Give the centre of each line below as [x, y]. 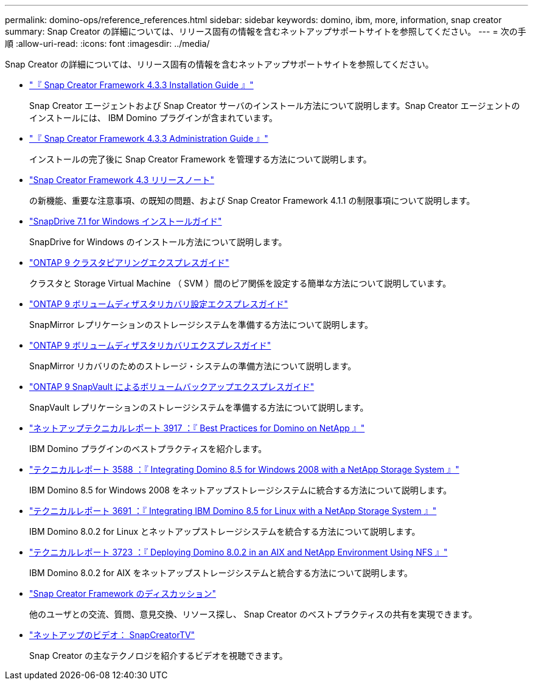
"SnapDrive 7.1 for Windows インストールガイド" [126, 221]
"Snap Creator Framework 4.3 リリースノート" [122, 180]
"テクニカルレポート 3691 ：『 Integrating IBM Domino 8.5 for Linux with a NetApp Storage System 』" [233, 511]
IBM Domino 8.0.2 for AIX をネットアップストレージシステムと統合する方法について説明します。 [221, 573]
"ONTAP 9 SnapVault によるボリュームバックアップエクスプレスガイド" [172, 387]
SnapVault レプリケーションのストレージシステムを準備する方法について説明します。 [199, 407]
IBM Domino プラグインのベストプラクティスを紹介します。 [148, 449]
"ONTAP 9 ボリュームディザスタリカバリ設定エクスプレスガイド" [159, 304]
